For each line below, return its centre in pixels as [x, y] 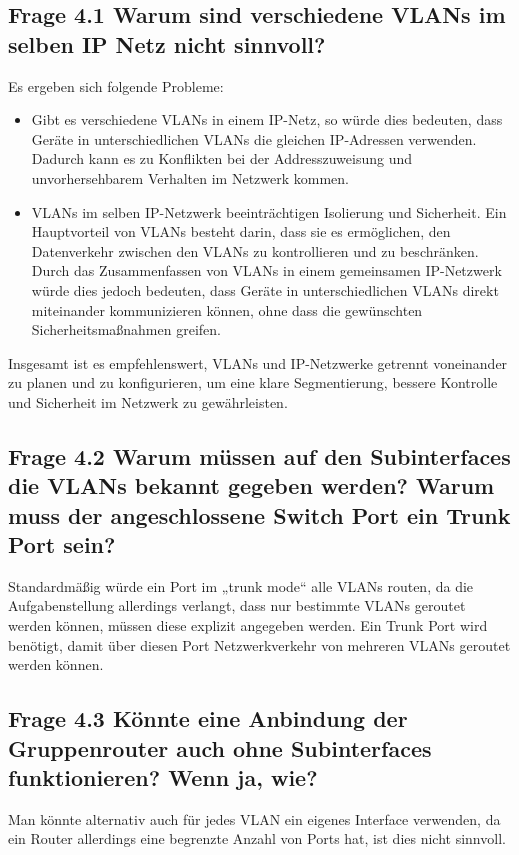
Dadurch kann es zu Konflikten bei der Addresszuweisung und [221, 158]
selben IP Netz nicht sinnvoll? [167, 43]
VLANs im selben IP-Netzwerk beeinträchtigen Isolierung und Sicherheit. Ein [269, 211]
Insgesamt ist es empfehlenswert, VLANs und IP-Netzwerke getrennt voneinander [258, 362]
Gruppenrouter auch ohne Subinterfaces [220, 747]
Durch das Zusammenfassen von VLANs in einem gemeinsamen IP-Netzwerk [266, 270]
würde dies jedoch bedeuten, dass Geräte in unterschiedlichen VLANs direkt [265, 289]
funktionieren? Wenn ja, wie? [163, 777]
